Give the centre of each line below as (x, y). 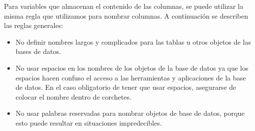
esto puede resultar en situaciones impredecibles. (89, 122)
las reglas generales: (34, 25)
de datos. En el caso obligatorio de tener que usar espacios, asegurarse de (126, 87)
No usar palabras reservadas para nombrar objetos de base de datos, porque (130, 113)
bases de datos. (38, 51)
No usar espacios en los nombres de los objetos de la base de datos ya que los (132, 67)
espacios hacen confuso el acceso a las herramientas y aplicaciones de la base (131, 77)
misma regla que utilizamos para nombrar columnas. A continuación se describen (126, 15)
